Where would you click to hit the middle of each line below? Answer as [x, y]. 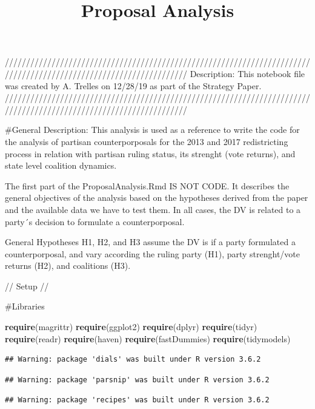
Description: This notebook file [247, 73]
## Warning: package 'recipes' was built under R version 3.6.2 [137, 400]
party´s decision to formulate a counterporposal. [95, 221]
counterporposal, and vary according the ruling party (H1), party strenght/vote [153, 253]
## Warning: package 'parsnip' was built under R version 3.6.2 [137, 380]
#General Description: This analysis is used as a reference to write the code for [152, 130]
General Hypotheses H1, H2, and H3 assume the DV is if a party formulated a [150, 242]
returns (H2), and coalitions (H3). [68, 265]
